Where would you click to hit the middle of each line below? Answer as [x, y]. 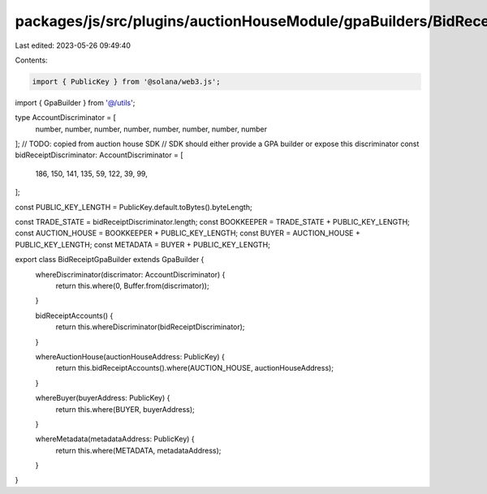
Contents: [31, 60]
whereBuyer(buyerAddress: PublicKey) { [103, 398]
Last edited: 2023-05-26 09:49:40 [73, 45]
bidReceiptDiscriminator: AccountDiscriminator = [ [99, 155]
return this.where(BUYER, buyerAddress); [125, 409]
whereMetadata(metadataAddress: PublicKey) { [115, 439]
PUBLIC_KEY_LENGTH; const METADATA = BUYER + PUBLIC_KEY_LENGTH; [143, 244]
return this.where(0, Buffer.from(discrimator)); [133, 286]
